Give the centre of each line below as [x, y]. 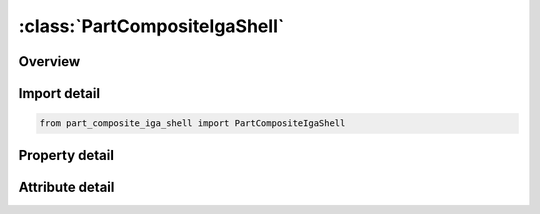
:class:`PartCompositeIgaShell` [151, 26]
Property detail [66, 155]
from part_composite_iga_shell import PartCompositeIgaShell [192, 123]
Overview [49, 61]
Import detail [59, 93]
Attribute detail [66, 186]
